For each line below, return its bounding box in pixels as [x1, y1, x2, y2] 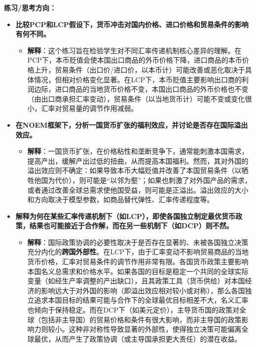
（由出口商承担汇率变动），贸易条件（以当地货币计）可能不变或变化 [27, 93, 245, 104]
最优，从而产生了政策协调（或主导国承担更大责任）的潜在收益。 [34, 333, 242, 344]
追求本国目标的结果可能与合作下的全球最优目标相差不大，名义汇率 [34, 295, 249, 305]
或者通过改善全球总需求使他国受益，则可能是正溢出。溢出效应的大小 [27, 184, 249, 195]
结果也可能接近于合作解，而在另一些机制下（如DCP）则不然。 [29, 220, 233, 231]
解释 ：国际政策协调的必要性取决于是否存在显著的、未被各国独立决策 [27, 237, 249, 247]
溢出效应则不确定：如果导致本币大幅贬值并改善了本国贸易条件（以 [27, 165, 242, 175]
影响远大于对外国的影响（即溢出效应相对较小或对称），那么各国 [41, 285, 245, 295]
